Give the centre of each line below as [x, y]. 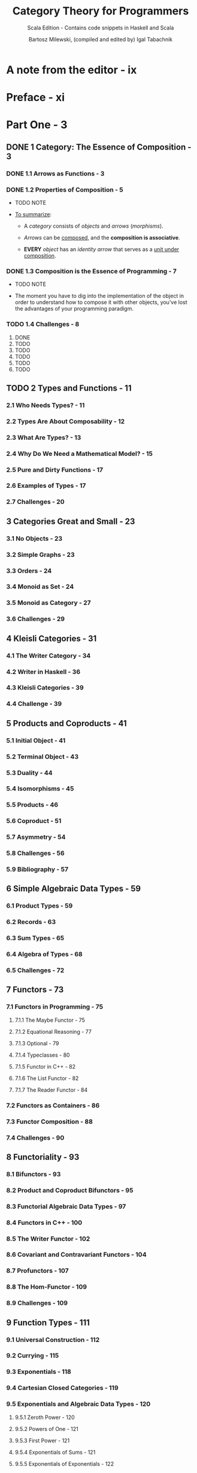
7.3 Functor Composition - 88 [49, 1122]
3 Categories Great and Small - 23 [71, 521]
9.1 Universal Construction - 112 [53, 1340]
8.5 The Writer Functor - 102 [48, 1239]
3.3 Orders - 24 [29, 571]
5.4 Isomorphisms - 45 [40, 789]
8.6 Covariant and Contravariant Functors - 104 [76, 1255]
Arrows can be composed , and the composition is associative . [102, 237]
